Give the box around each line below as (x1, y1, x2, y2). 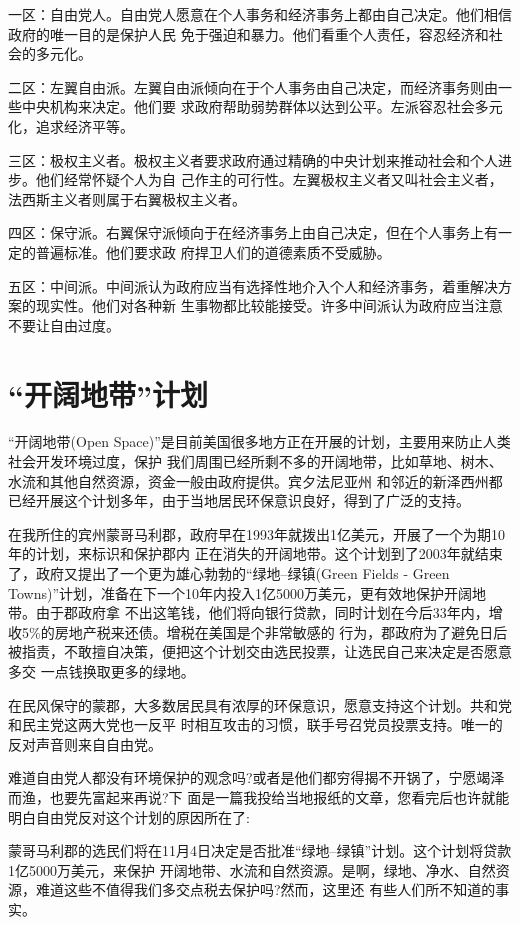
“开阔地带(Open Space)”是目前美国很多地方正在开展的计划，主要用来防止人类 (8, 431, 511, 452)
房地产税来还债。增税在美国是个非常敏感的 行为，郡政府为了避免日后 (54, 621, 508, 642)
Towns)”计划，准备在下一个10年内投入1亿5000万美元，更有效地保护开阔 (8, 582, 473, 603)
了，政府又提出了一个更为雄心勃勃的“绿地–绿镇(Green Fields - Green (8, 563, 450, 583)
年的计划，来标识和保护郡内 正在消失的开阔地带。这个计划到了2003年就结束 (8, 543, 503, 564)
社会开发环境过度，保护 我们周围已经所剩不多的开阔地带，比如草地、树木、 (8, 451, 503, 472)
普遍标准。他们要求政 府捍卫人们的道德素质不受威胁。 (35, 241, 391, 262)
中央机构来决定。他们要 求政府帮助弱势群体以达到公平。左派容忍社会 (21, 96, 475, 117)
